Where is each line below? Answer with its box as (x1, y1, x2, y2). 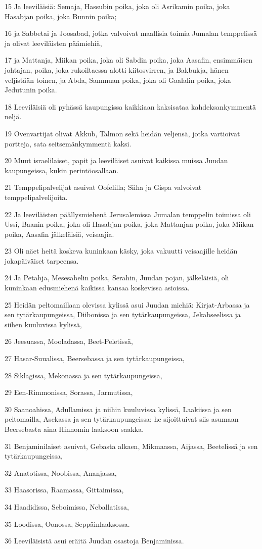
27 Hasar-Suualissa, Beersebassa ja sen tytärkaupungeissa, (5, 353, 185, 364)
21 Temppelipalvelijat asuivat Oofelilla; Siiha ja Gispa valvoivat (5, 182, 202, 192)
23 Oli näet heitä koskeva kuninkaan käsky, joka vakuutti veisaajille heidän (5, 245, 238, 256)
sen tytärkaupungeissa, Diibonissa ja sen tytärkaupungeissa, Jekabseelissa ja (5, 309, 241, 320)
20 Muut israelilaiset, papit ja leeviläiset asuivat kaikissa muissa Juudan (5, 155, 228, 166)
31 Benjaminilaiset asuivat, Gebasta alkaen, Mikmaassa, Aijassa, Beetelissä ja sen (5, 440, 258, 451)
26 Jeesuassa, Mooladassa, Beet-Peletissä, (5, 336, 133, 346)
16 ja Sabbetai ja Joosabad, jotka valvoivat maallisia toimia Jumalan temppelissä (5, 28, 257, 38)
